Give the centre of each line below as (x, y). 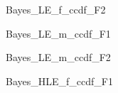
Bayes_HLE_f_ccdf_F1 (59, 81)
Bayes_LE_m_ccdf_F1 (58, 33)
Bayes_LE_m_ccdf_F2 (58, 57)
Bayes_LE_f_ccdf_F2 (56, 9)
